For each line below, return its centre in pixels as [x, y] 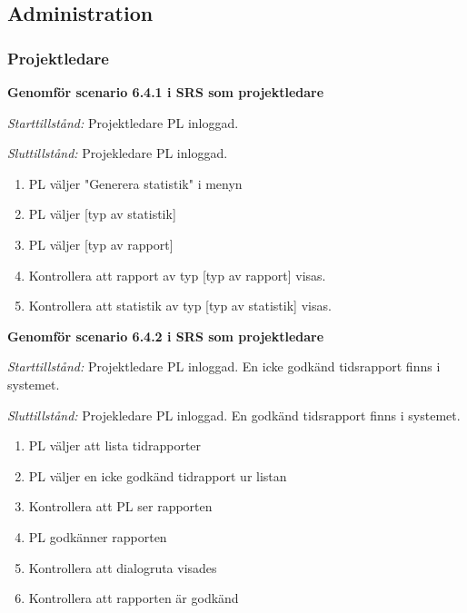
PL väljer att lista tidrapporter [115, 445]
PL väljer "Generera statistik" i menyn [135, 183]
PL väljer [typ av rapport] [101, 244]
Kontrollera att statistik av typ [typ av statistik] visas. [180, 306]
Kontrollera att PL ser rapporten [120, 506]
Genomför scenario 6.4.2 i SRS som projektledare [166, 336]
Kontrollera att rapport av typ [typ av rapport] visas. [177, 275]
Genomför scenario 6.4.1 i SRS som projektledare [166, 92]
